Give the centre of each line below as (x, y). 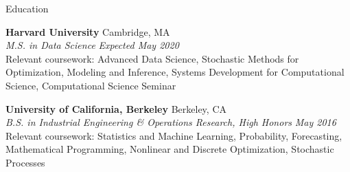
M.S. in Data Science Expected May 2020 (92, 45)
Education (27, 8)
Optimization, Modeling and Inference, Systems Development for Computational (175, 72)
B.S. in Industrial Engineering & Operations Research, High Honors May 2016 (171, 122)
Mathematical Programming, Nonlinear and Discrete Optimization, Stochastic (170, 149)
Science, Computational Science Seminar (91, 85)
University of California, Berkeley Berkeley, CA (116, 108)
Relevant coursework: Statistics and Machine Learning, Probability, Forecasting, (174, 135)
